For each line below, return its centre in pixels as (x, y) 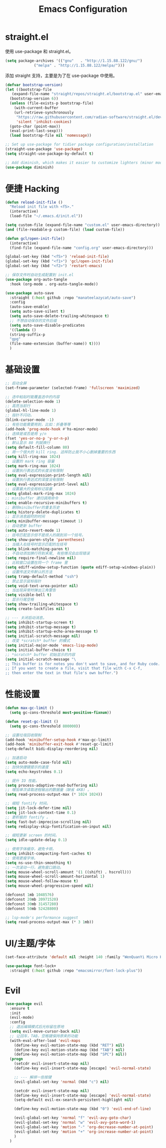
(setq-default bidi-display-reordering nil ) (52, 749)
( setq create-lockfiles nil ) (35, 609)
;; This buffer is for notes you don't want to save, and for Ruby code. (83, 664)
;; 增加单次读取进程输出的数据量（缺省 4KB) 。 (48, 790)
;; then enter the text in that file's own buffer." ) (62, 673)
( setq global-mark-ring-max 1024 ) (41, 494)
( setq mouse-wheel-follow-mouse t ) (42, 881)
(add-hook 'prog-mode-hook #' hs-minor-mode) (52, 429)
